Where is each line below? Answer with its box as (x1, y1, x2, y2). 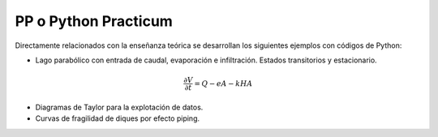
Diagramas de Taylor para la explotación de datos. (35, 102, 204, 112)
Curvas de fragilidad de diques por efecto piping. (35, 113, 200, 123)
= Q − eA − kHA (194, 79, 253, 88)
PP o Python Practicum (15, 12, 174, 30)
